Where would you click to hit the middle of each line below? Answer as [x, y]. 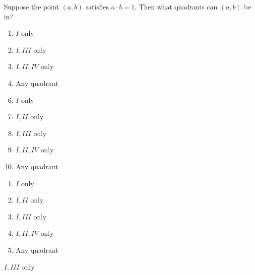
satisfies [97, 6]
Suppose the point [32, 6]
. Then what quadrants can [176, 6]
